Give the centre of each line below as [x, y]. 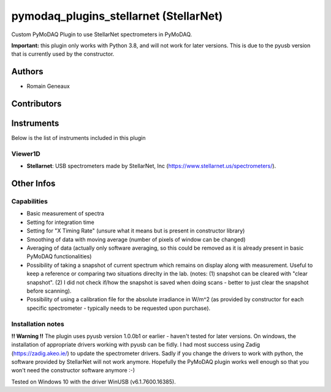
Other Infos [33, 184]
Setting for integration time [60, 222]
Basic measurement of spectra [65, 213]
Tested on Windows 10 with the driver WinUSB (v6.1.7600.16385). [93, 382]
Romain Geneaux [48, 86]
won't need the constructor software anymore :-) [73, 371]
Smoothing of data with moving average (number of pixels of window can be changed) [136, 239]
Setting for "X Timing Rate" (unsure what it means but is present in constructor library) [136, 231]
